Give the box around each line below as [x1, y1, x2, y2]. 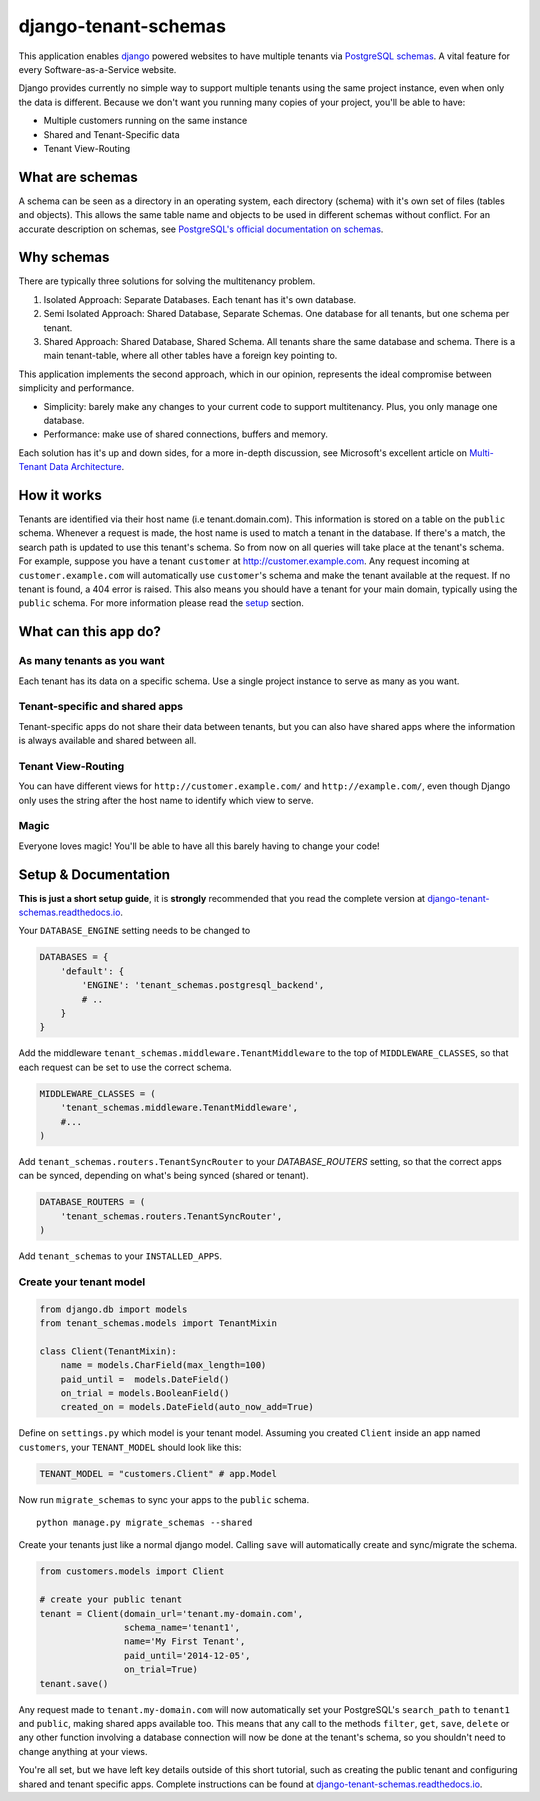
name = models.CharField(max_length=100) [60, 1360, 267, 1371]
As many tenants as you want [18, 654, 165, 668]
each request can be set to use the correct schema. [18, 1061, 232, 1073]
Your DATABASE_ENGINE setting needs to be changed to [18, 925, 251, 937]
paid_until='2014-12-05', [123, 1650, 251, 1661]
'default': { [60, 965, 125, 977]
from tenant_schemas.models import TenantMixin [39, 1318, 277, 1329]
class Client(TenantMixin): [39, 1345, 177, 1357]
